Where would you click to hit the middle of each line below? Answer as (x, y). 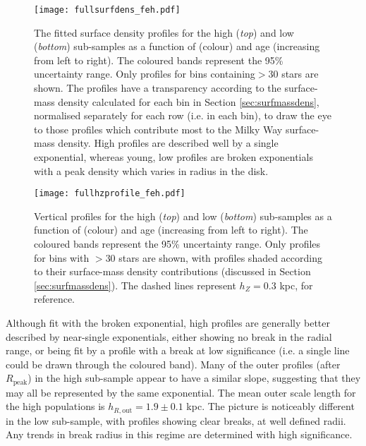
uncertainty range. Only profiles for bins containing (145, 74)
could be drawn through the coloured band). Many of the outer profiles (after (173, 364)
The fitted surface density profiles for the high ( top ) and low (164, 32)
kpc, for (296, 285)
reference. (55, 299)
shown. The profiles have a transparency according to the (158, 88)
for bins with (62, 257)
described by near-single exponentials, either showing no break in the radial (169, 336)
